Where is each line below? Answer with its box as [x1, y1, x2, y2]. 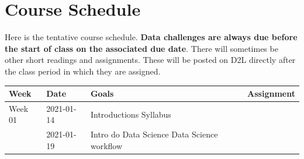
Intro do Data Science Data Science [90, 128, 218, 140]
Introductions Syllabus [90, 108, 171, 120]
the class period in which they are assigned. [5, 65, 161, 77]
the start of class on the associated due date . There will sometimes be [5, 42, 278, 54]
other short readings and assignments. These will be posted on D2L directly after [5, 54, 296, 66]
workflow [90, 139, 123, 151]
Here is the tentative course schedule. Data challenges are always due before [5, 31, 298, 43]
